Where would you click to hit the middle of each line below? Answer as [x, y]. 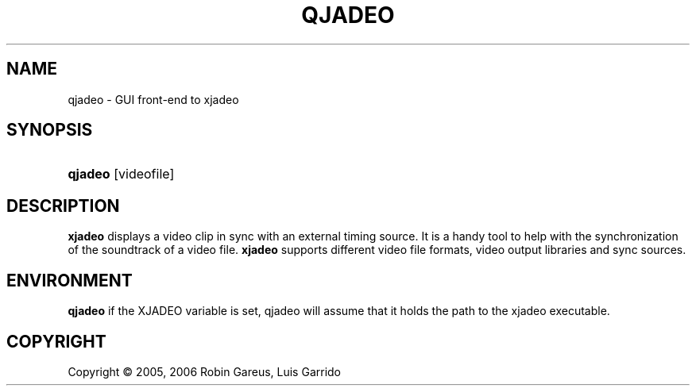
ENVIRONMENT [70, 280]
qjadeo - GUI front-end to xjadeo [153, 99]
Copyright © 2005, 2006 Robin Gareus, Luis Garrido [205, 371]
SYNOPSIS [50, 130]
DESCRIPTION [63, 206]
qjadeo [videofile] [121, 174]
